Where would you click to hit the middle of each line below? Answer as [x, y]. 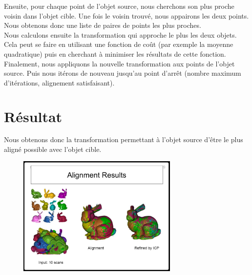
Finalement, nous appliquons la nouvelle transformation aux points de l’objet [119, 63]
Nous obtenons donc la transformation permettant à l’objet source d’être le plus [124, 139]
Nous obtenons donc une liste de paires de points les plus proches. [103, 25]
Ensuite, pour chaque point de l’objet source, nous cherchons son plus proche [119, 6]
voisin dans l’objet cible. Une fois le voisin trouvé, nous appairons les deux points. [126, 15]
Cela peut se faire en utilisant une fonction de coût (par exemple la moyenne [119, 44]
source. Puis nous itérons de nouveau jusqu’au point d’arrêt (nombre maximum [123, 73]
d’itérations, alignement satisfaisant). [59, 82]
